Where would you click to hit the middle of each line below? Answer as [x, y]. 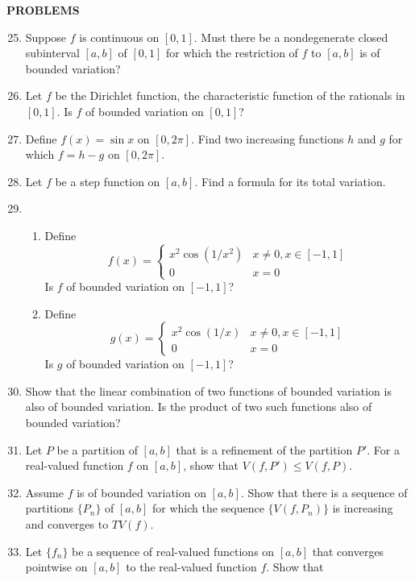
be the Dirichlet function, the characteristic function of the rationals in [230, 95]
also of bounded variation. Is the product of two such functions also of [199, 407]
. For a [383, 449]
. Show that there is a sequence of [324, 492]
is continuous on [119, 37]
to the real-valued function [191, 567]
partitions [50, 508]
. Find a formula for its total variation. [290, 181]
